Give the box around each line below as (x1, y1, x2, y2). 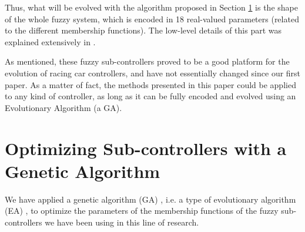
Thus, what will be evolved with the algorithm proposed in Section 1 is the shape (5, 1, 298, 13)
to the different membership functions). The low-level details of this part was (5, 24, 282, 36)
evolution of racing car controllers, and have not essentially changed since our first (5, 66, 301, 79)
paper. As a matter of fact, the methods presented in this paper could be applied (5, 78, 296, 90)
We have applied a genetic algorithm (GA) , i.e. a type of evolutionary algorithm (5, 193, 296, 205)
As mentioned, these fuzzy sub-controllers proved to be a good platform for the (5, 55, 290, 68)
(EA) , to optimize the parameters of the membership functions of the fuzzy (5, 204, 279, 217)
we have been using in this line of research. (45, 216, 199, 228)
